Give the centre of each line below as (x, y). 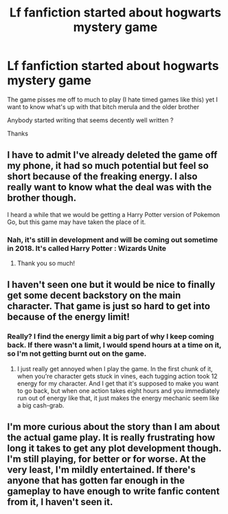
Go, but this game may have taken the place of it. (77, 222)
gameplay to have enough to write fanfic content (113, 492)
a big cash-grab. (41, 405)
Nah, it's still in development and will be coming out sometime (113, 240)
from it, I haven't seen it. (60, 502)
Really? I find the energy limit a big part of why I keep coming (111, 337)
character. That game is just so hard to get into (109, 306)
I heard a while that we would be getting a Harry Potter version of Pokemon (114, 214)
